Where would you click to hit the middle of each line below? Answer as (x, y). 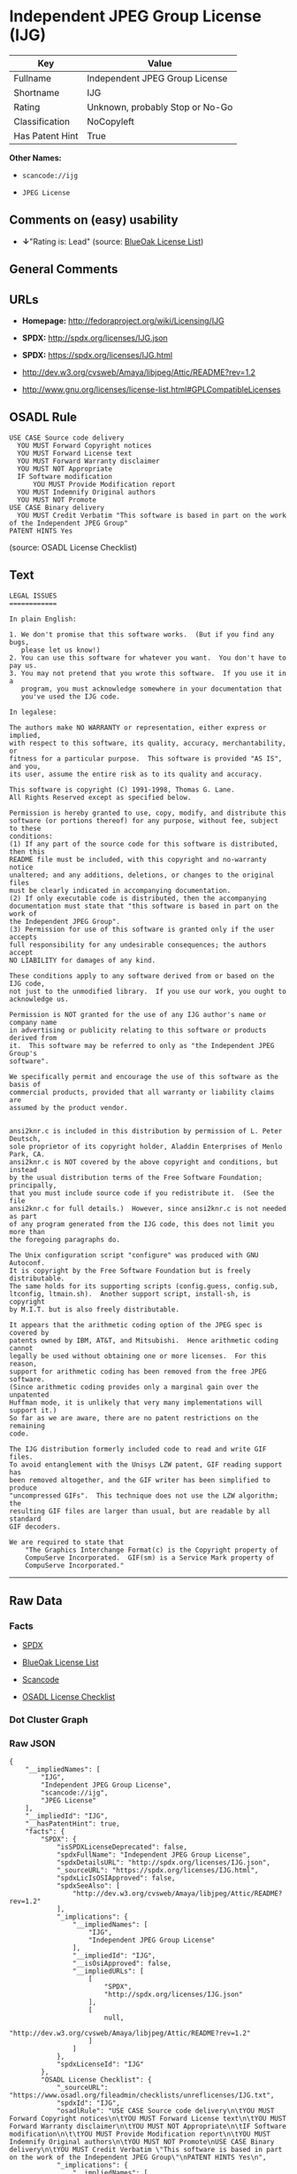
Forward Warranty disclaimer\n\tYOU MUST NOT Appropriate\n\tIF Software (148, 2127)
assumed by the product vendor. (69, 1107)
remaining (27, 1426)
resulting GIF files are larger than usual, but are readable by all (140, 1511)
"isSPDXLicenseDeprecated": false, (122, 1847)
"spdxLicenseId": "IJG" (100, 2065)
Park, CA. (27, 1154)
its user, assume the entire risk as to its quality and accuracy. (136, 774)
